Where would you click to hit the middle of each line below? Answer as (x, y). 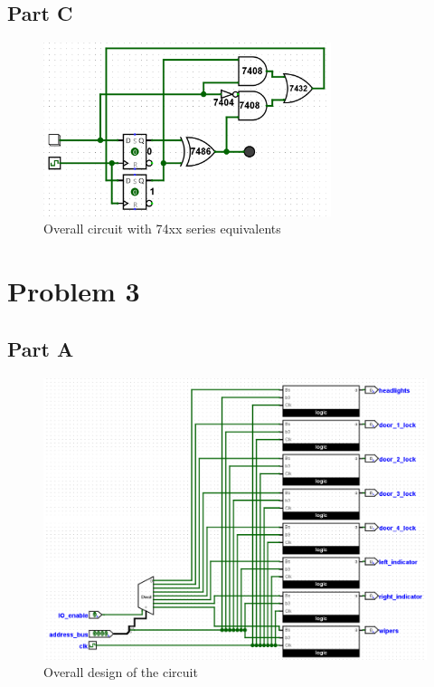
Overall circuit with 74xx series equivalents (162, 229)
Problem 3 (74, 291)
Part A (41, 348)
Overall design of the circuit (121, 672)
